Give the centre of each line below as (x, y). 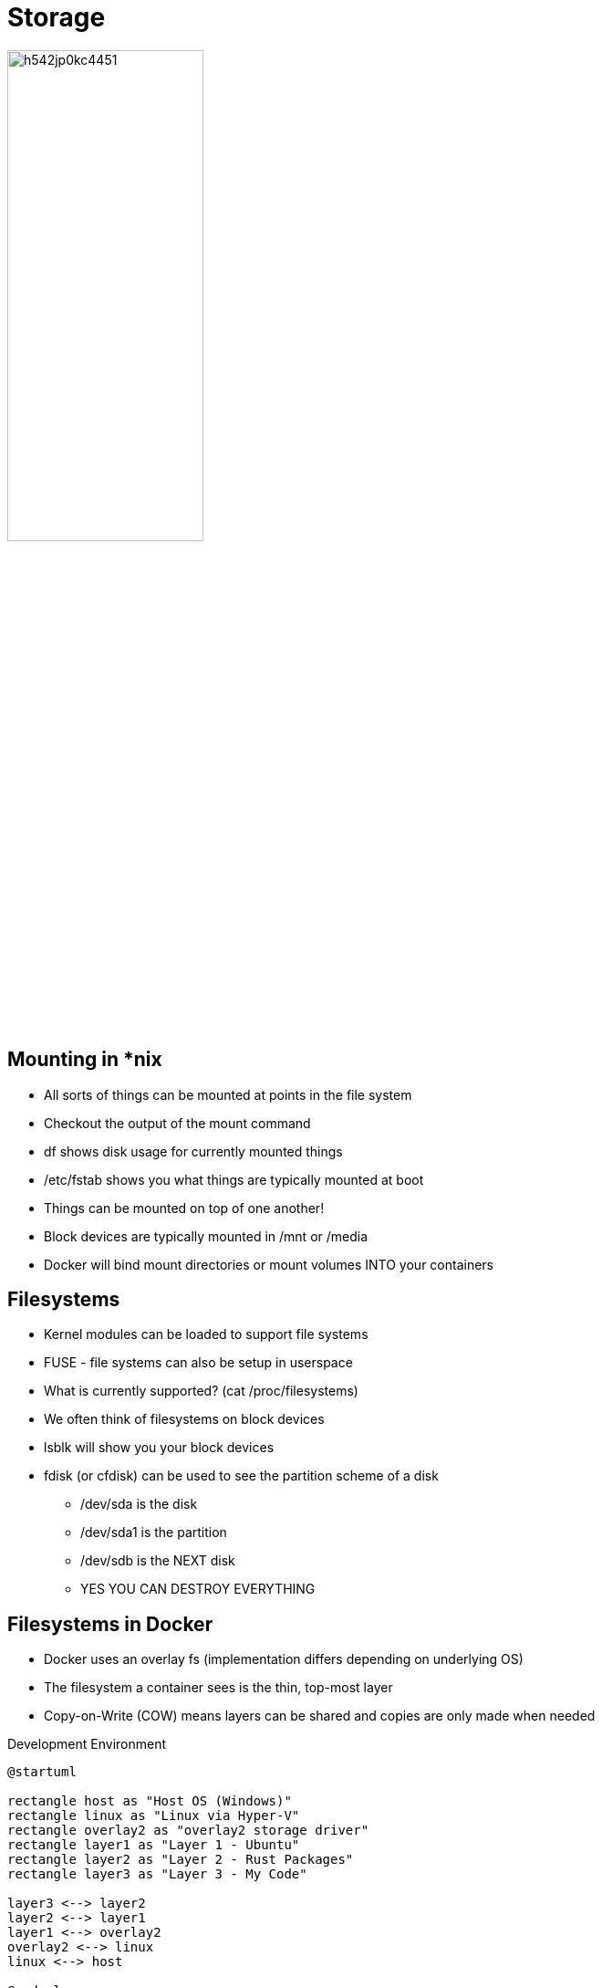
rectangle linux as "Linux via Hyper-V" (154, 1816)
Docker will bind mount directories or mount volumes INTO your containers (269, 1264)
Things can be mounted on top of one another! (184, 1208)
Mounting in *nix (85, 1060)
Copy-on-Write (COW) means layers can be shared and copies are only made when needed (320, 1716)
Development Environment (87, 1744)
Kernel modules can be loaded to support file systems (206, 1334)
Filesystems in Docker (110, 1624)
